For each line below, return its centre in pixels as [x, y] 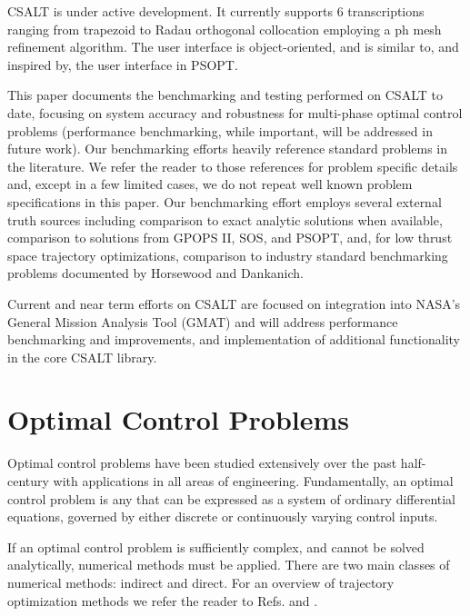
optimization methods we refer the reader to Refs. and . [163, 600]
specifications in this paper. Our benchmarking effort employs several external [225, 201]
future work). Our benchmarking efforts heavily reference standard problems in [228, 149]
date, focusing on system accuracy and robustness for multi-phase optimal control [235, 112]
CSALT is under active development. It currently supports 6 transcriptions [216, 11]
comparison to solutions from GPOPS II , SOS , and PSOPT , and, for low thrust [230, 238]
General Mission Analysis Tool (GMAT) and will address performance [203, 321]
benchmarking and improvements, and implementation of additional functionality [234, 339]
